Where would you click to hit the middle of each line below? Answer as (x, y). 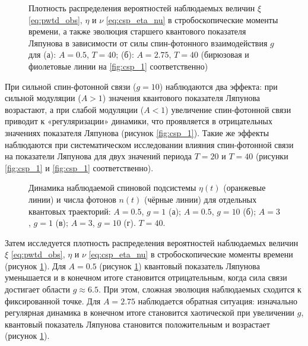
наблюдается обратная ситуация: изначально (218, 301)
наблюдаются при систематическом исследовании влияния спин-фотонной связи (149, 144)
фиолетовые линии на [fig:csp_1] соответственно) (118, 66)
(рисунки (272, 156)
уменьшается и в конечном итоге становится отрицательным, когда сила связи (146, 277)
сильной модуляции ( (43, 98)
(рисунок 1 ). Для (35, 265)
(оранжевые (245, 188)
